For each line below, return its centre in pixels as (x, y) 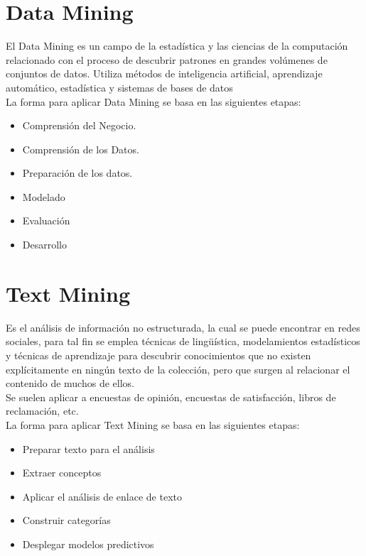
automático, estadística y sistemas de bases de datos (119, 87)
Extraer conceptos (62, 473)
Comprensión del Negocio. (79, 125)
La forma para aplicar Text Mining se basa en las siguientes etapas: (153, 424)
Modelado (44, 196)
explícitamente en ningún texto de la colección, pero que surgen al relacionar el (178, 369)
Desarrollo (44, 245)
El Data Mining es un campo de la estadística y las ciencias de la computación (177, 46)
